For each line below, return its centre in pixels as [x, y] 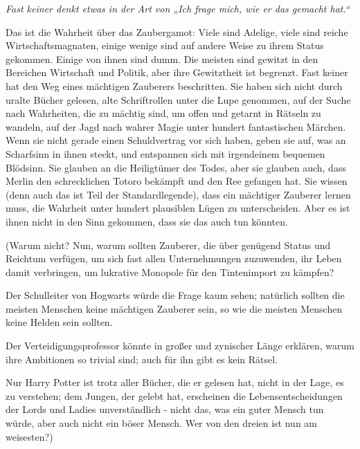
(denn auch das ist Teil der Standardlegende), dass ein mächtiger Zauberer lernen [178, 194]
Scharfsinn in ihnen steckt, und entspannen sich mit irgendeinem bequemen [165, 153]
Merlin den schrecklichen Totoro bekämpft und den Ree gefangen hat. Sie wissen [177, 181]
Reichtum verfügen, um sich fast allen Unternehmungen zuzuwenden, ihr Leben [174, 258]
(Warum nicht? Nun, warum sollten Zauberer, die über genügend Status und [168, 245]
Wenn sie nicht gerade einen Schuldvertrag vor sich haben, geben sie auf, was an [176, 140]
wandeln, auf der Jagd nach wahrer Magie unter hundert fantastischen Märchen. [176, 126]
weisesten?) [29, 436]
